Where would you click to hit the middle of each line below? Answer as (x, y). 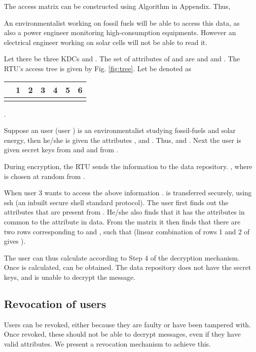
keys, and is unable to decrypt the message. (70, 277)
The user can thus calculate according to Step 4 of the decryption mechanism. (122, 257)
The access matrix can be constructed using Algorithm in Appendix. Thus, (117, 6)
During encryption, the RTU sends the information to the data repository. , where (128, 166)
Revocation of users (55, 303)
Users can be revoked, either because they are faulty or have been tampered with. (128, 324)
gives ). (15, 241)
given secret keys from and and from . (61, 150)
